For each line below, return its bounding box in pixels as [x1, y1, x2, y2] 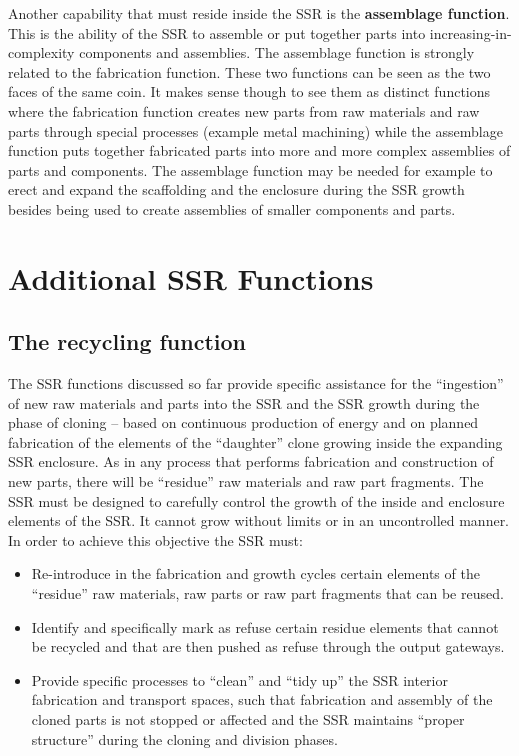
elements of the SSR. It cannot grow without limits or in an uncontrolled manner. [8, 510, 510, 531]
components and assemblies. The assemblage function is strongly [79, 42, 475, 63]
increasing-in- [429, 22, 512, 43]
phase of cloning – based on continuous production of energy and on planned [8, 412, 479, 433]
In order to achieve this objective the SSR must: [8, 529, 303, 550]
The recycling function [8, 326, 247, 357]
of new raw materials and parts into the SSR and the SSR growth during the [8, 392, 480, 413]
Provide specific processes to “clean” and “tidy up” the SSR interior [31, 669, 448, 690]
